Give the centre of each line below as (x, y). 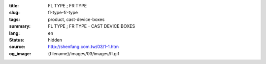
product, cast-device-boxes (76, 19)
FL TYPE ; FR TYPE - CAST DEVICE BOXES (92, 26)
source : (17, 47)
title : (14, 6)
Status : (17, 40)
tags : (15, 19)
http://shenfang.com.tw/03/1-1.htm (83, 47)
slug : (14, 13)
